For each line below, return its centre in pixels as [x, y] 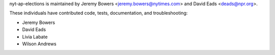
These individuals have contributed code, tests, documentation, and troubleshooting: [99, 13]
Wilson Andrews [39, 44]
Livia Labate [35, 37]
